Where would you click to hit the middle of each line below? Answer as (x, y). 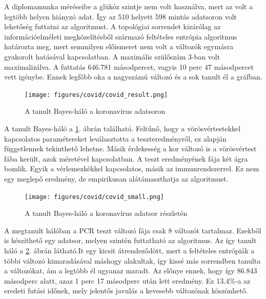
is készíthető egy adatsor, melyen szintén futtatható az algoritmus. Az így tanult (130, 240)
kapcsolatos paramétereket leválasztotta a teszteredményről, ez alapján (116, 138)
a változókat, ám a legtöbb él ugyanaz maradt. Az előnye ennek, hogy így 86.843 (131, 271)
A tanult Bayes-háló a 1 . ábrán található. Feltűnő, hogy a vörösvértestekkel (122, 128)
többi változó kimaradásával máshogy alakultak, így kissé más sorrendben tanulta (132, 260)
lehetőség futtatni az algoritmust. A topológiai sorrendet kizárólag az (112, 26)
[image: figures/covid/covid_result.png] (96, 95)
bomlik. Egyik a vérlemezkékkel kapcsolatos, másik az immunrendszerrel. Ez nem (132, 168)
